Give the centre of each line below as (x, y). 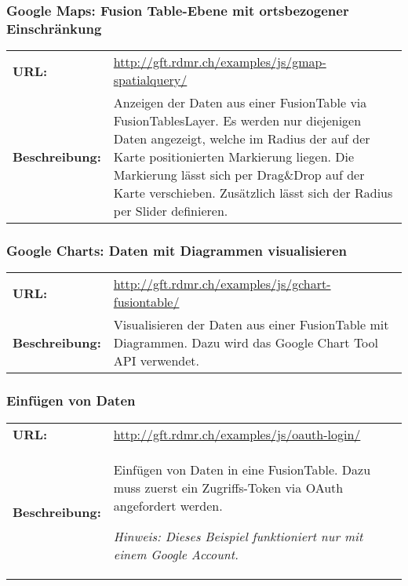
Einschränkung (54, 28)
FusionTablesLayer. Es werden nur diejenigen (237, 121)
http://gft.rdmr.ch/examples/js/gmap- (220, 62)
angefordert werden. (168, 505)
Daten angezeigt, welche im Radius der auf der (242, 139)
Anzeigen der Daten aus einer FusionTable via (240, 103)
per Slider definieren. (171, 211)
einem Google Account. (176, 554)
